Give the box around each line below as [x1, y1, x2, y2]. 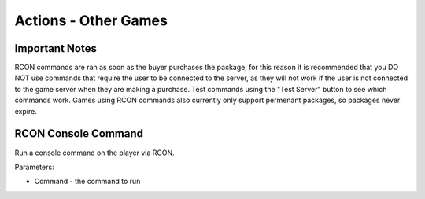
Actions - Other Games [14, 12, 168, 29]
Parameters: [14, 162, 54, 171]
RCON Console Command [14, 127, 144, 141]
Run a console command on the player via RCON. [14, 148, 175, 157]
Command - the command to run [34, 177, 141, 186]
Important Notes [14, 42, 98, 55]
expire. [14, 106, 37, 116]
